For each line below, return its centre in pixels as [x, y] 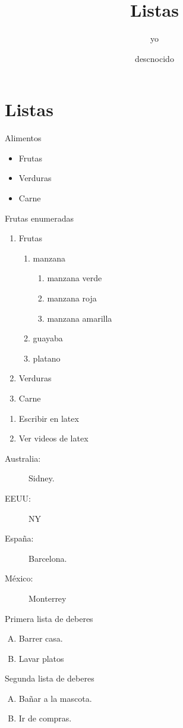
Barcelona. [48, 558]
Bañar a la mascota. [55, 698]
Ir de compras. [45, 718]
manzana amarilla [80, 318]
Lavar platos [41, 658]
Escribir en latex [49, 418]
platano [47, 358]
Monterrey [48, 598]
